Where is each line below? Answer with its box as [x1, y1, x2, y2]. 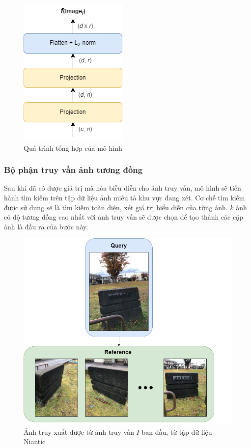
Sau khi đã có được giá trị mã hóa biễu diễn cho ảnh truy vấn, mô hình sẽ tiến [4, 183, 241, 193]
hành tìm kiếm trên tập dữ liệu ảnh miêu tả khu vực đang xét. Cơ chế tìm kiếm [4, 193, 245, 202]
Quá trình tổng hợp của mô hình [24, 142, 122, 153]
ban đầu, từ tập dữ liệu [141, 426, 212, 437]
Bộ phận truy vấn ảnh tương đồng [4, 164, 143, 176]
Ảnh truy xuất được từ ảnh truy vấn [24, 426, 134, 437]
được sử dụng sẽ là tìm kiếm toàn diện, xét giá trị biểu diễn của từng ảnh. [4, 202, 228, 212]
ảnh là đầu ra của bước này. [4, 221, 88, 231]
